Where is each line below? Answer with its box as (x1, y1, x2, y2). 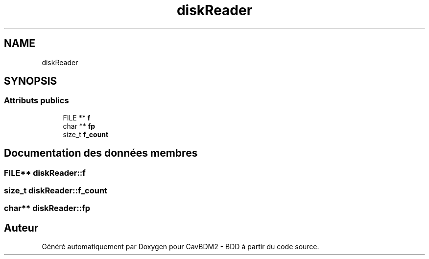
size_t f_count (63, 130, 109, 139)
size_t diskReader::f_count (4, 186, 108, 196)
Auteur (4, 221, 39, 234)
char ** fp (63, 121, 95, 130)
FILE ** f (63, 113, 91, 122)
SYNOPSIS (4, 75, 57, 88)
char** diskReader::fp (4, 203, 90, 213)
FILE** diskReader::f (4, 167, 86, 178)
